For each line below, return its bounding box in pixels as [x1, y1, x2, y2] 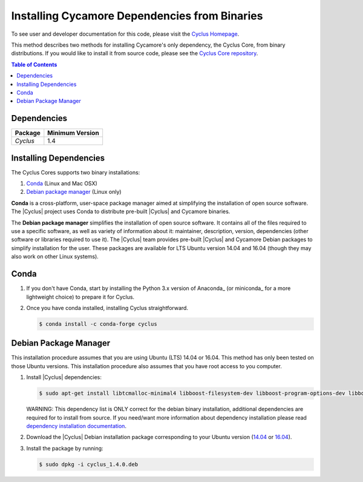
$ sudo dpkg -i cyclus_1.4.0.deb [39, 461, 139, 467]
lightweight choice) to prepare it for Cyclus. [26, 293, 135, 300]
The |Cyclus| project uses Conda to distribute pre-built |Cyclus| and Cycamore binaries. [11, 208, 231, 215]
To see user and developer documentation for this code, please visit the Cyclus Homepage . [11, 30, 240, 38]
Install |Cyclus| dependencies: [26, 374, 102, 381]
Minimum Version [47, 129, 99, 137]
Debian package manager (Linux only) [26, 188, 122, 196]
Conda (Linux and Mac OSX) [26, 180, 98, 187]
